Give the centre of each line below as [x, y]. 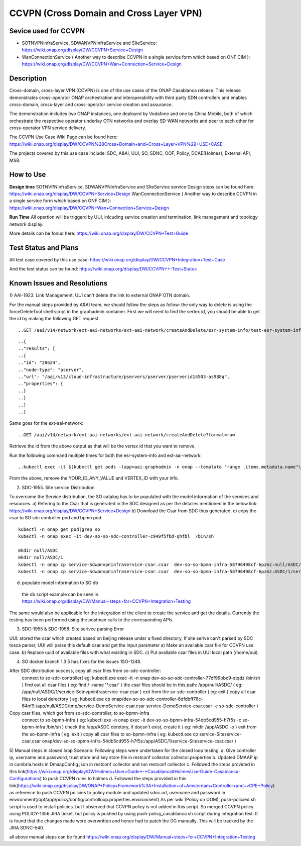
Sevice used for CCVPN [47, 31]
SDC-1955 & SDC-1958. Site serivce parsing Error [73, 629]
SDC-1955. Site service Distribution [58, 487]
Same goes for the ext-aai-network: [46, 423]
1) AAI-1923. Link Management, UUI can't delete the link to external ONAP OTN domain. [100, 295]
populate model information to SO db [60, 583]
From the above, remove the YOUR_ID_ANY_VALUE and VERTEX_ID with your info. [94, 478]
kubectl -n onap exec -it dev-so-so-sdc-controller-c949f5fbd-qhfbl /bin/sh [116, 536]
